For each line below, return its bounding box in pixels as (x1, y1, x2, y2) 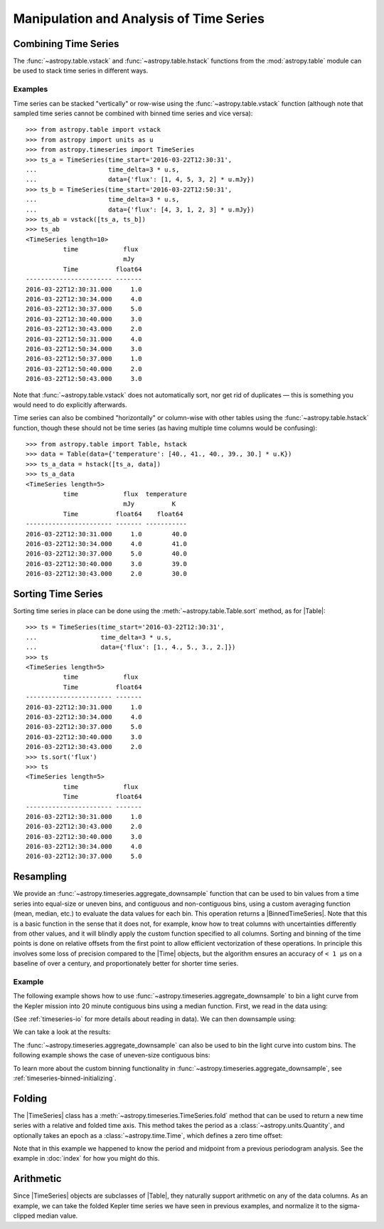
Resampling (13, 871, 68, 883)
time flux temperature (63, 490, 188, 498)
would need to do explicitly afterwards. (13, 400, 127, 409)
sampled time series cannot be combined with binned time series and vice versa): (13, 109, 253, 117)
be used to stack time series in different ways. (13, 66, 149, 75)
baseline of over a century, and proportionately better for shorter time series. (13, 959, 239, 968)
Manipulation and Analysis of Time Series (13, 11, 265, 26)
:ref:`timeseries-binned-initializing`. (13, 1074, 117, 1082)
